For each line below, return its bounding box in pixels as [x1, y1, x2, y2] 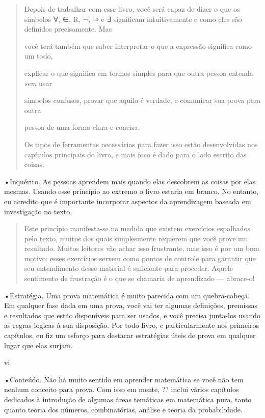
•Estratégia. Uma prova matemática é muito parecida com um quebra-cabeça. [4, 290, 250, 300]
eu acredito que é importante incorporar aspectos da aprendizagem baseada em [4, 196, 251, 206]
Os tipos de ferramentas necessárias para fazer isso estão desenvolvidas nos [24, 138, 258, 149]
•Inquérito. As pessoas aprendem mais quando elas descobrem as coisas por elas [4, 176, 256, 186]
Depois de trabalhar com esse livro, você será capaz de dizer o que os [24, 4, 240, 14]
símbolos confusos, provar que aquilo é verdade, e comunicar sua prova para [24, 95, 261, 105]
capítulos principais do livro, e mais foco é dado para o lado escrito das [24, 149, 247, 159]
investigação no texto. [4, 206, 72, 216]
